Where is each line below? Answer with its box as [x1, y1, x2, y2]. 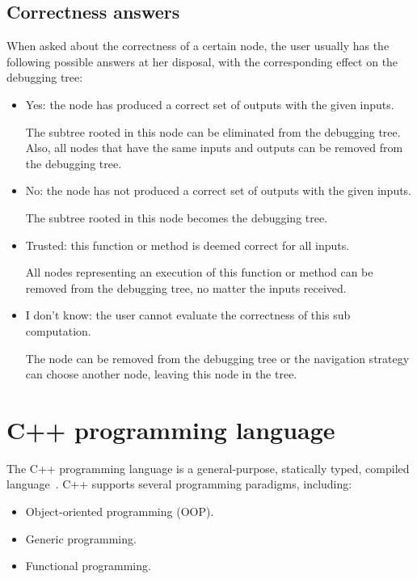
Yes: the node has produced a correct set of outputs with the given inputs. [25, 95, 394, 112]
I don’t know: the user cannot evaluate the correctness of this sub [25, 306, 351, 323]
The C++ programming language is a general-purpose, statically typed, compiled [6, 459, 410, 476]
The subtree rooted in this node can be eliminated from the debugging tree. [25, 123, 401, 140]
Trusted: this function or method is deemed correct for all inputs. [25, 236, 350, 253]
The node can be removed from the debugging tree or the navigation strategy [25, 349, 410, 366]
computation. [25, 322, 91, 339]
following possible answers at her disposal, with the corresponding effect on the [6, 53, 398, 70]
